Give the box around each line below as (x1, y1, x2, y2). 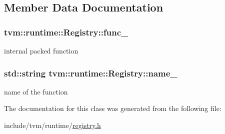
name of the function (4, 86, 68, 96)
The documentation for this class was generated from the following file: (4, 103, 221, 113)
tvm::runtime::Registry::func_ (4, 25, 128, 38)
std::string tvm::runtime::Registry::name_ (4, 66, 177, 79)
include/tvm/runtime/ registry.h (4, 120, 101, 130)
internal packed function (4, 45, 78, 55)
